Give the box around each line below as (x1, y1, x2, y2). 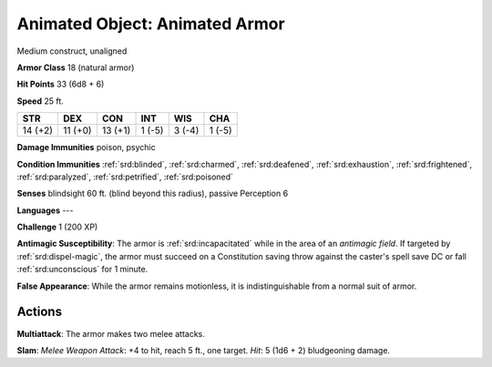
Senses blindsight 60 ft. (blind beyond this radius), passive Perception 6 (16, 188, 289, 199)
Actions (16, 304, 63, 320)
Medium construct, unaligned (16, 46, 128, 56)
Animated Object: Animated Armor (16, 14, 286, 34)
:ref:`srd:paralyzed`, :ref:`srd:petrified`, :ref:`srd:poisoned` (16, 171, 234, 182)
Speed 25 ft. (16, 96, 64, 107)
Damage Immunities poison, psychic (16, 142, 157, 153)
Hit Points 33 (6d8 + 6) (16, 78, 105, 90)
